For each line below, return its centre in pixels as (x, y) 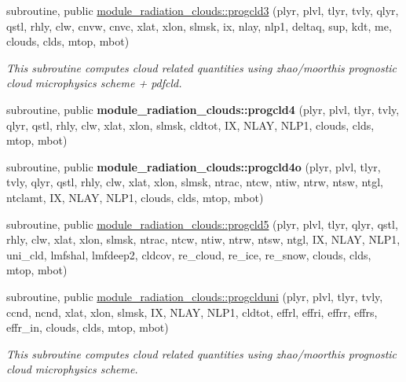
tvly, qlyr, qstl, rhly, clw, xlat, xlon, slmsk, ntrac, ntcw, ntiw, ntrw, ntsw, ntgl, (195, 182)
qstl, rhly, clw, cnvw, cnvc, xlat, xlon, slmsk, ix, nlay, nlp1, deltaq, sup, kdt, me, (199, 26)
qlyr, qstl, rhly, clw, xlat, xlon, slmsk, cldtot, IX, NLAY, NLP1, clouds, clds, (190, 125)
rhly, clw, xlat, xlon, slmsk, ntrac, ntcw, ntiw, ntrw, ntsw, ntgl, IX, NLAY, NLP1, (203, 239)
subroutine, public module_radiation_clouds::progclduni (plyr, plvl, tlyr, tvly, (195, 296)
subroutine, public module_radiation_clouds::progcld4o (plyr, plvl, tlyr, (194, 166)
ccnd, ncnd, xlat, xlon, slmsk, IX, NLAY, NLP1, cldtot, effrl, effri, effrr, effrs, (192, 312)
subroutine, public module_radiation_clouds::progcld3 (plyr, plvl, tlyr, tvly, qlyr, (203, 10)
